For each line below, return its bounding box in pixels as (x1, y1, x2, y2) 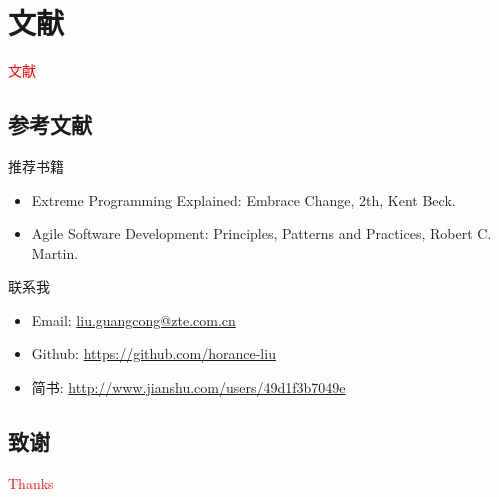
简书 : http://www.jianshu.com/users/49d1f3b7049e (31, 377, 346, 398)
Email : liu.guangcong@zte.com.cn (31, 309, 236, 330)
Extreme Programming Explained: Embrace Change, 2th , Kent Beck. (31, 189, 456, 210)
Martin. (31, 242, 79, 263)
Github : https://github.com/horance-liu (31, 343, 276, 364)
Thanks (8, 472, 54, 493)
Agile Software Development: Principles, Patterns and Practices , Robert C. (31, 223, 492, 244)
